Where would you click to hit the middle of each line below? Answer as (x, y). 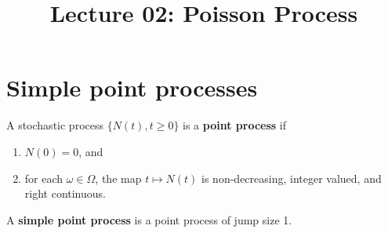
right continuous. (65, 193)
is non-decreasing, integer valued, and (292, 178)
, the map (118, 178)
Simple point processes (132, 87)
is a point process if (234, 125)
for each (44, 178)
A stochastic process (55, 125)
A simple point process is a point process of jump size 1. (149, 219)
